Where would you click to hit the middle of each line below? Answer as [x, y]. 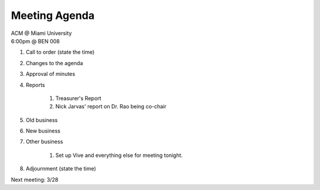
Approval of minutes [50, 74]
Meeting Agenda [53, 15]
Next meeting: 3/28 [35, 179]
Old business [42, 120]
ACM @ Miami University [41, 33]
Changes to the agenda [54, 63]
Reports [36, 85]
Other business [44, 141]
